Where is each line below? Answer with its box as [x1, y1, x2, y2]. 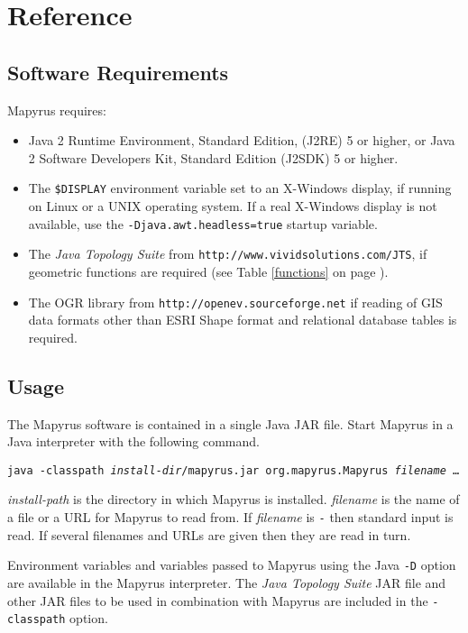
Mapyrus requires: [7, 100, 106, 119]
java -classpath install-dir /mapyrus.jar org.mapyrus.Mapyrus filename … [7, 463, 460, 477]
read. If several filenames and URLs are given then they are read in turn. [7, 525, 411, 544]
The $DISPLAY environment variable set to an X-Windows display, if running [28, 179, 452, 197]
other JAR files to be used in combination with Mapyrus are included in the [7, 591, 428, 610]
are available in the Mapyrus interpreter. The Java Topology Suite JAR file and [7, 573, 446, 592]
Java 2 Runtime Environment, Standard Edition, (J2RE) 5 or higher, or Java [28, 131, 455, 150]
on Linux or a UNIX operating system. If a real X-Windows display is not [28, 197, 437, 216]
